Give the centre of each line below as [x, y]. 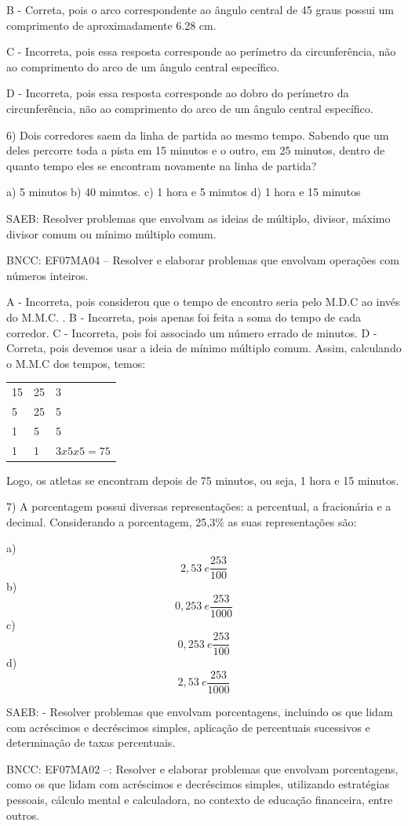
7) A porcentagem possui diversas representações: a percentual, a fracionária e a [199, 506]
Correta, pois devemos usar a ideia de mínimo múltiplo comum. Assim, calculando [204, 348]
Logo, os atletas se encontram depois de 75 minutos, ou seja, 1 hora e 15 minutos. [203, 480]
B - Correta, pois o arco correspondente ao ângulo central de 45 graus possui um [200, 9]
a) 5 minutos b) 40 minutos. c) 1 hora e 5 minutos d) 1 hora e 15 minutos [184, 192]
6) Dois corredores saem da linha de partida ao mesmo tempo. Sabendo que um [198, 135]
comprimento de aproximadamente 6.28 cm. [111, 25]
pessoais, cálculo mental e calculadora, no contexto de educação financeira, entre [200, 800]
